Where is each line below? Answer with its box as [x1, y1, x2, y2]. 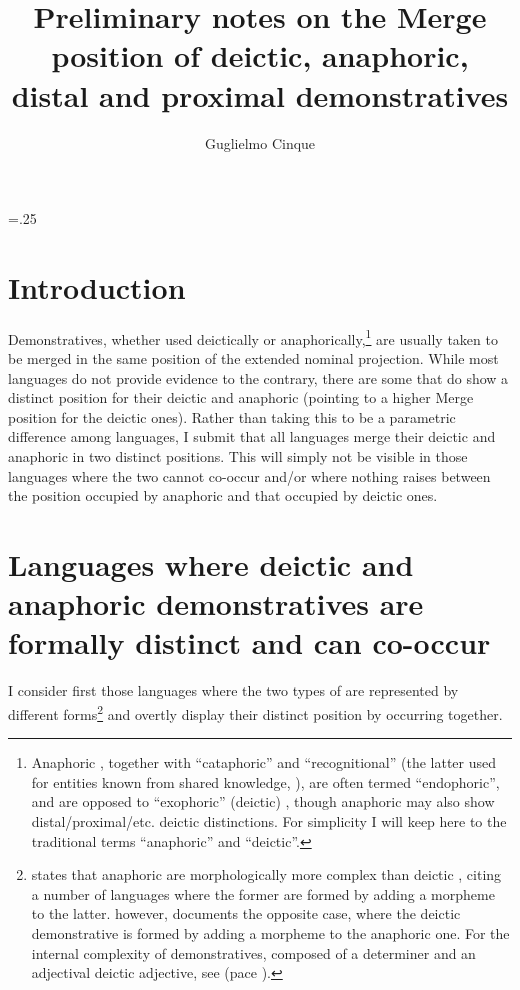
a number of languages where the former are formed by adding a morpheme [31, 883, 495, 904]
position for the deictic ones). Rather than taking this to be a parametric [8, 406, 456, 427]
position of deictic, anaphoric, [51, 35, 469, 76]
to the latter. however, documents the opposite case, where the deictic [31, 903, 461, 924]
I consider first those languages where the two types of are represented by [8, 680, 459, 701]
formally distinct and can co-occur [8, 622, 491, 663]
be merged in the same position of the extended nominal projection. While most [8, 348, 499, 369]
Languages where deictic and [8, 544, 414, 584]
